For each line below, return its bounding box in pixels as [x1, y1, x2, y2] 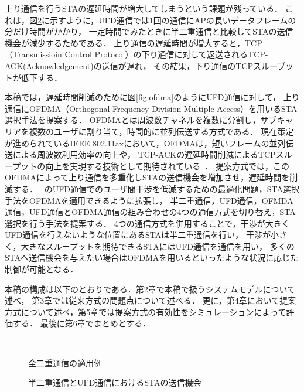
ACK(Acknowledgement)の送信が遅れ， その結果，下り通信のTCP [5, 59, 254, 71]
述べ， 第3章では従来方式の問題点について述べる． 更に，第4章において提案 [5, 294, 296, 306]
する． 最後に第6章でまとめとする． [12, 317, 151, 329]
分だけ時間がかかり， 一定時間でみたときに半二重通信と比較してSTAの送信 [5, 25, 293, 38]
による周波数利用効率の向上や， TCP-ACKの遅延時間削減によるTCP [12, 148, 276, 161]
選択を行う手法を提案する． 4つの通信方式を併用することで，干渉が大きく [5, 217, 290, 229]
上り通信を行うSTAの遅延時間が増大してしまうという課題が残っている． [5, 2, 283, 14]
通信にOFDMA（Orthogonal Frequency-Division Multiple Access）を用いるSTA [5, 102, 298, 114]
